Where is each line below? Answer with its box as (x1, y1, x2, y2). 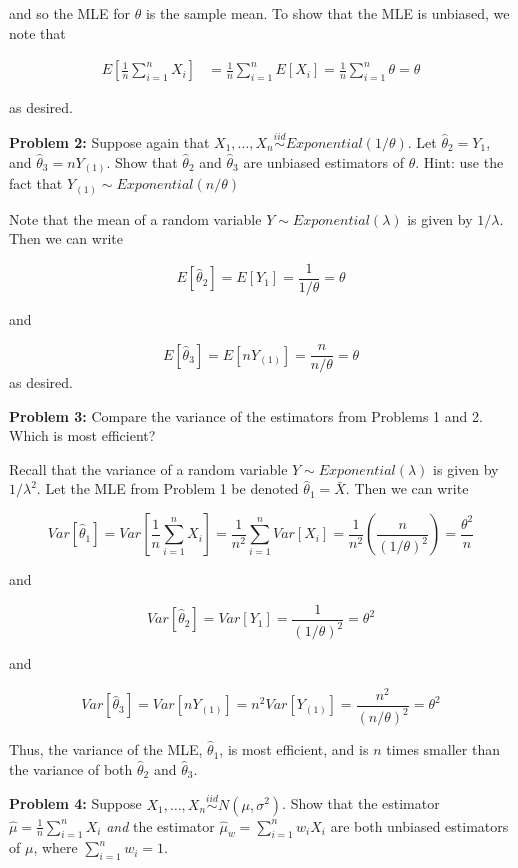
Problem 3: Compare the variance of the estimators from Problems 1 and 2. (9, 405, 483, 426)
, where (33, 837, 78, 858)
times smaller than (386, 739, 500, 760)
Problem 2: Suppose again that (9, 132, 210, 153)
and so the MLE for (9, 3, 131, 23)
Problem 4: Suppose (9, 793, 142, 814)
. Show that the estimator (282, 793, 440, 814)
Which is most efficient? (9, 425, 156, 446)
